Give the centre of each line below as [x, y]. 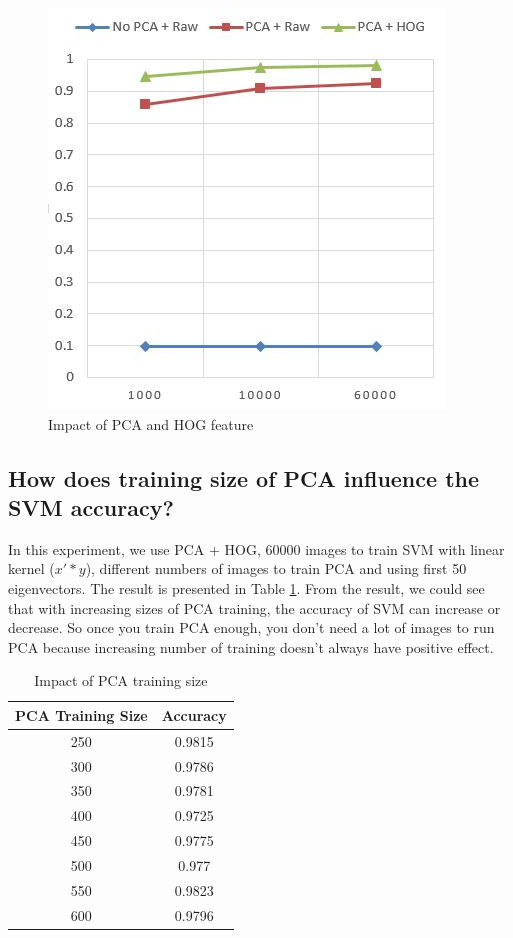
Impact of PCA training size [121, 680]
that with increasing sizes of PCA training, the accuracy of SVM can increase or [254, 607]
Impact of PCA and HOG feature [151, 423]
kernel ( [31, 568]
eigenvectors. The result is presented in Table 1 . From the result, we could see [246, 587]
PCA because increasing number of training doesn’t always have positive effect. [251, 646]
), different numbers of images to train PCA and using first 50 [276, 568]
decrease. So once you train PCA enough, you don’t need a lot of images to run [251, 627]
